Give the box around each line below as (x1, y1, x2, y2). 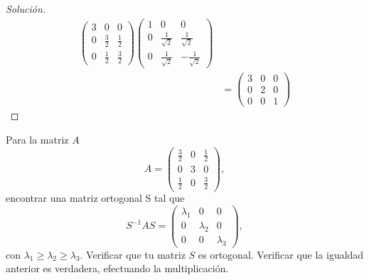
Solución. (6, 1, 46, 16)
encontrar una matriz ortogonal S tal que (6, 190, 185, 205)
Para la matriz (6, 132, 69, 146)
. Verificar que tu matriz (80, 247, 186, 262)
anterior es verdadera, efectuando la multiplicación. (6, 261, 229, 276)
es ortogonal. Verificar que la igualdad (198, 247, 364, 262)
